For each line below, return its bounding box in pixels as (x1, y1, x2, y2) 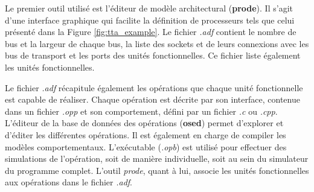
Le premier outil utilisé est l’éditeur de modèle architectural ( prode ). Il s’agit (5, 2, 293, 14)
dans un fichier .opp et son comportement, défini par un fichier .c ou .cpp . (5, 104, 278, 117)
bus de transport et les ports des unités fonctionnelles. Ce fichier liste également (5, 49, 301, 62)
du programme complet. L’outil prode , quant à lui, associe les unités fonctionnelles (5, 164, 309, 176)
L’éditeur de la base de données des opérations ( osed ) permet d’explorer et (5, 117, 284, 129)
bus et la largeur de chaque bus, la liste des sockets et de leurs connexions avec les (5, 37, 309, 50)
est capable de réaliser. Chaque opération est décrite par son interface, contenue (5, 93, 300, 106)
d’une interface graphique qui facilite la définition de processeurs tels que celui (5, 13, 295, 26)
